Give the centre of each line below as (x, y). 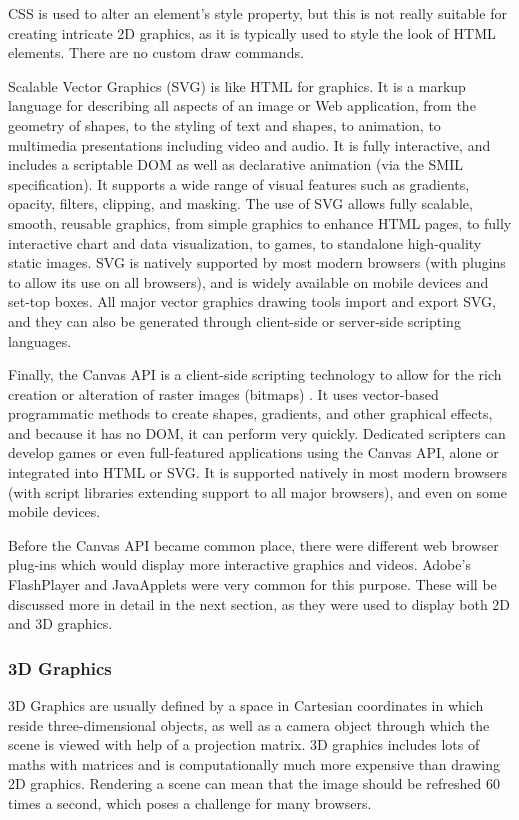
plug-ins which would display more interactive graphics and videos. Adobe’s (239, 564)
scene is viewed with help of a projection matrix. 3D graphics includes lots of (244, 744)
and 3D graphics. (60, 623)
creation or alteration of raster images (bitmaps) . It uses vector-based (223, 393)
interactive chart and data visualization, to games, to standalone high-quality (245, 242)
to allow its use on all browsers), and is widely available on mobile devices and (248, 281)
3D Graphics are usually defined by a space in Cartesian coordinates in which (246, 705)
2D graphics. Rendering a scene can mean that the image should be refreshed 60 (254, 783)
